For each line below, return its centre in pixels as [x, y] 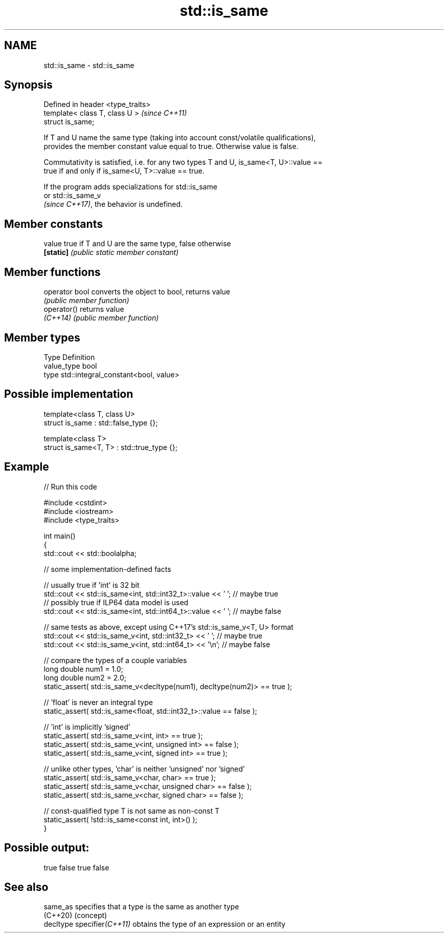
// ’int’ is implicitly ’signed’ [87, 727]
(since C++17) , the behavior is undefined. [113, 204]
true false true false [76, 867]
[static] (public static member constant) [111, 252]
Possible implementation [69, 394]
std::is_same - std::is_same [89, 65]
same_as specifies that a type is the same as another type [141, 907]
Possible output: [47, 848]
